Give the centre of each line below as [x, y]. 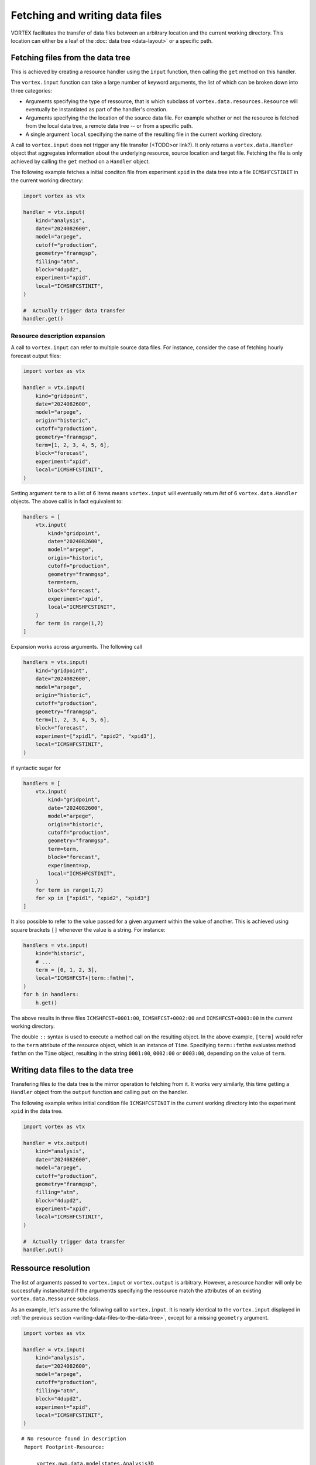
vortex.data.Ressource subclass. [56, 1299]
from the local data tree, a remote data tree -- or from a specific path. [109, 126]
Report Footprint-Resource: [64, 1447]
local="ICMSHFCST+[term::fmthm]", [85, 978]
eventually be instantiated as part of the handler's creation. [97, 110]
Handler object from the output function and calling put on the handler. [99, 1092]
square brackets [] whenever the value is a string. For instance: [88, 929]
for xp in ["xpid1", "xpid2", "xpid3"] [93, 898]
